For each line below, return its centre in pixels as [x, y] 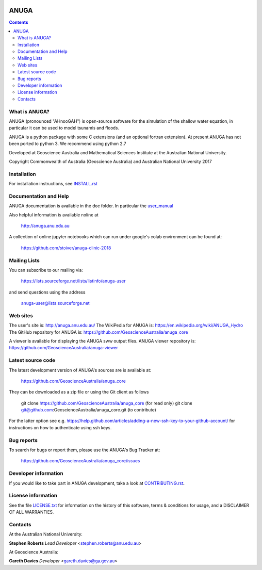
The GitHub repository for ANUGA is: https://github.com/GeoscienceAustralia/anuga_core [99, 332]
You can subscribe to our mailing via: [46, 270]
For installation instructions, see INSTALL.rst [53, 184]
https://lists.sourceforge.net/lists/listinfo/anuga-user [73, 281]
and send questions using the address [47, 292]
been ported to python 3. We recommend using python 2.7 [67, 144]
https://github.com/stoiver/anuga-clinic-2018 [66, 248]
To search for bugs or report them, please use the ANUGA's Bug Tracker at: [84, 450]
